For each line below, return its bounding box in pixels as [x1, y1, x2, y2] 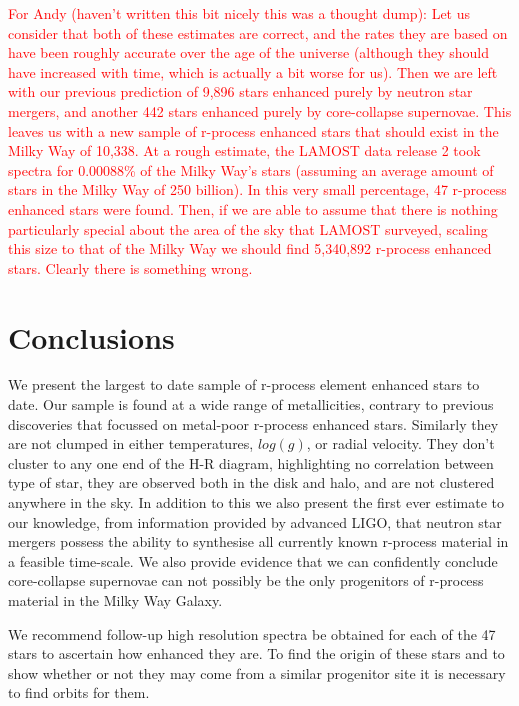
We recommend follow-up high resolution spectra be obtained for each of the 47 [8, 623, 496, 644]
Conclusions [8, 316, 175, 357]
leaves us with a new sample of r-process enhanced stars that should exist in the [8, 120, 499, 141]
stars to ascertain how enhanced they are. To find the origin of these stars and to [8, 643, 505, 664]
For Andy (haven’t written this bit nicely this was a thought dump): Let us [8, 3, 471, 23]
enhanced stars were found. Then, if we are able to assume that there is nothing [8, 198, 498, 219]
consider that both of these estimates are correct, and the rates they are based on [8, 22, 508, 43]
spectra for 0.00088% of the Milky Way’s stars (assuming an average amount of [8, 159, 494, 180]
